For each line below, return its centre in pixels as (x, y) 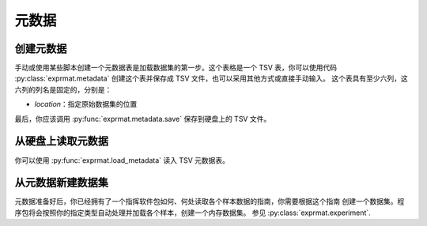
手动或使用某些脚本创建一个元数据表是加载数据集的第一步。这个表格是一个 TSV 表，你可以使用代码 (176, 68)
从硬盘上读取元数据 (61, 141)
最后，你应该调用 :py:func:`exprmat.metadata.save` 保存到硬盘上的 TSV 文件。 (143, 119)
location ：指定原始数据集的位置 (86, 104)
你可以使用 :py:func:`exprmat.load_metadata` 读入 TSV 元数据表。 (122, 160)
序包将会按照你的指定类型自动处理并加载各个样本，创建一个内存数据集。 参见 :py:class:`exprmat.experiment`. (193, 213)
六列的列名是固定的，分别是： (63, 89)
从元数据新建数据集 (61, 183)
